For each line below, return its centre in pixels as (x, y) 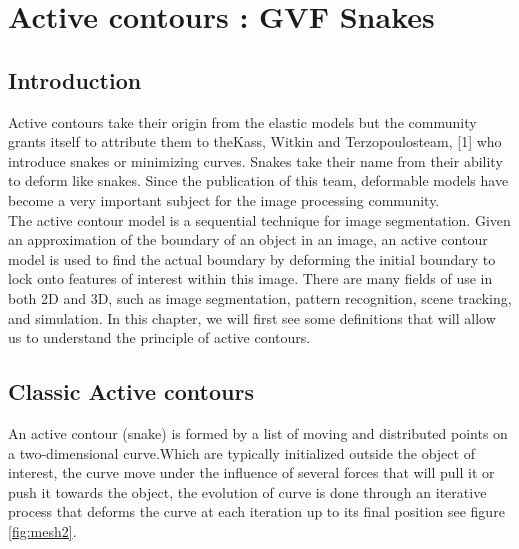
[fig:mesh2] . (42, 530)
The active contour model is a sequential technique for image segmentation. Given (259, 219)
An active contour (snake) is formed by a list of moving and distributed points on (258, 432)
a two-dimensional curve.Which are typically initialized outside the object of (241, 452)
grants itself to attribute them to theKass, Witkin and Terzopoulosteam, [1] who (255, 141)
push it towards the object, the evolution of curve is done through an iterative (247, 491)
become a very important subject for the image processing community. (224, 199)
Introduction (75, 79)
